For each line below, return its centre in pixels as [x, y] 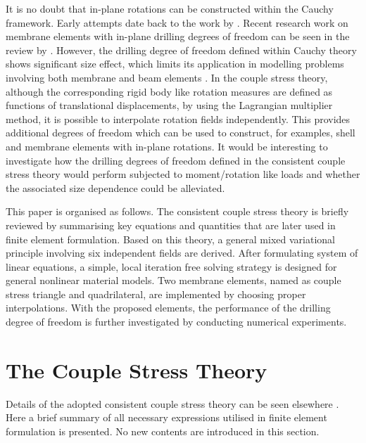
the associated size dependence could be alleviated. [115, 187]
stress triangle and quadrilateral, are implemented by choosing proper [156, 294]
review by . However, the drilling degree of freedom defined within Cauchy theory [181, 50]
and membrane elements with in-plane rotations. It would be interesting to [167, 146]
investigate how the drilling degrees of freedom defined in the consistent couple [176, 160]
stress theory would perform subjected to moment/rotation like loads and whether [183, 174]
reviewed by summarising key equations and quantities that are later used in [171, 225]
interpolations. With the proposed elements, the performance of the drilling [168, 308]
